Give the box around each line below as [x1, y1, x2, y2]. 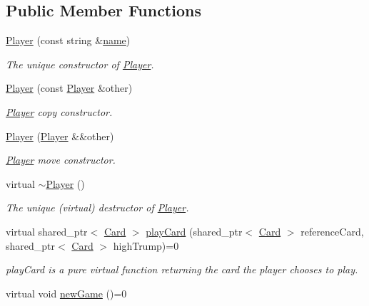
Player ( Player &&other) [6, 128, 114, 143]
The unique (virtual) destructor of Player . [6, 200, 189, 215]
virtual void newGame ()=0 [6, 285, 127, 300]
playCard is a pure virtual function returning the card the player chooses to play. [6, 262, 358, 277]
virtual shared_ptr [6, 223, 88, 238]
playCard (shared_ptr [146, 223, 243, 238]
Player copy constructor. [6, 104, 113, 119]
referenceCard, [300, 223, 364, 238]
